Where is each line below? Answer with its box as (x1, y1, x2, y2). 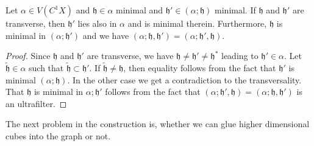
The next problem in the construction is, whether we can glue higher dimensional (5, 117, 310, 130)
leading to (221, 49, 259, 62)
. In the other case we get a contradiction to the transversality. (67, 73, 302, 86)
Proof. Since (5, 49, 51, 62)
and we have (82, 29, 129, 41)
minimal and (116, 4, 163, 16)
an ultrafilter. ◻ (5, 97, 67, 109)
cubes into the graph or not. (5, 129, 111, 142)
